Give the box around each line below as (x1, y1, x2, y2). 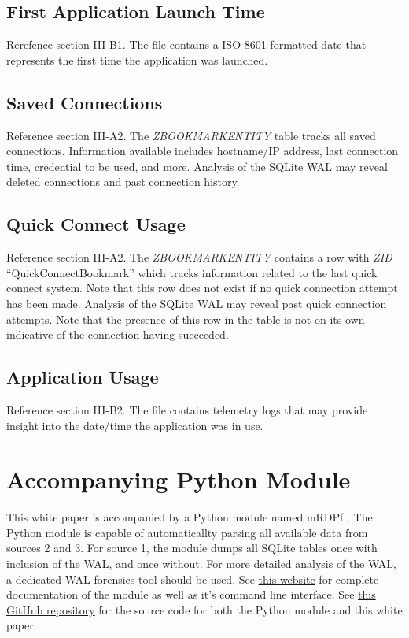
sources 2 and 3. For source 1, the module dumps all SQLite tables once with (6, 540, 378, 556)
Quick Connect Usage (6, 212, 186, 236)
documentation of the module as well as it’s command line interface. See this (6, 586, 376, 603)
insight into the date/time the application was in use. (6, 417, 263, 433)
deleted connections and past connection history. (6, 173, 240, 190)
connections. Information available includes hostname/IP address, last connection (6, 143, 399, 159)
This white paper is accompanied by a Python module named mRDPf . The (6, 509, 373, 525)
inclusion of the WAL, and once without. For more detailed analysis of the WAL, (6, 555, 396, 572)
